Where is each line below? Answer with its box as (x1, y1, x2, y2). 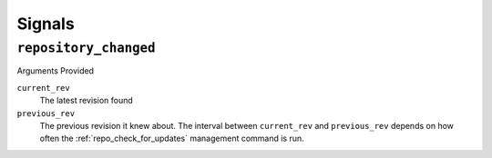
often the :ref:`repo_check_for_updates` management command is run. (39, 133, 304, 144)
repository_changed (16, 40, 156, 56)
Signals (16, 14, 75, 34)
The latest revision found (39, 95, 134, 106)
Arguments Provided (16, 65, 95, 76)
